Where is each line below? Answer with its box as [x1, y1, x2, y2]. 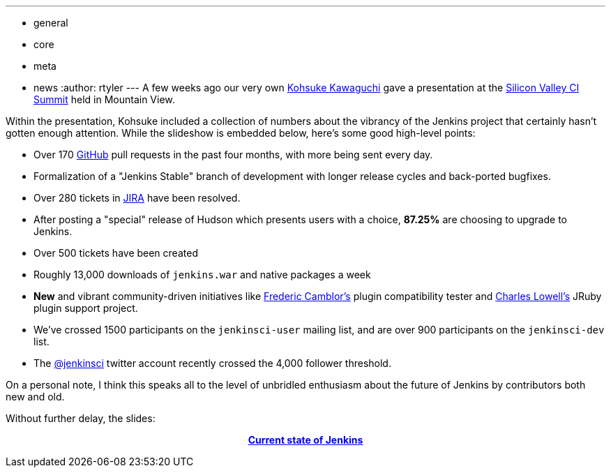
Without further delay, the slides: [6, 412, 156, 424]
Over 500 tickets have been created [33, 247, 198, 259]
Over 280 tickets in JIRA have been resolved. [33, 192, 241, 204]
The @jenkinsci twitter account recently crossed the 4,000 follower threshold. [33, 357, 391, 369]
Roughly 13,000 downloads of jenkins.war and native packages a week [33, 269, 371, 280]
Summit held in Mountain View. [33, 93, 175, 105]
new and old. [6, 391, 65, 403]
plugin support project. [33, 302, 138, 314]
